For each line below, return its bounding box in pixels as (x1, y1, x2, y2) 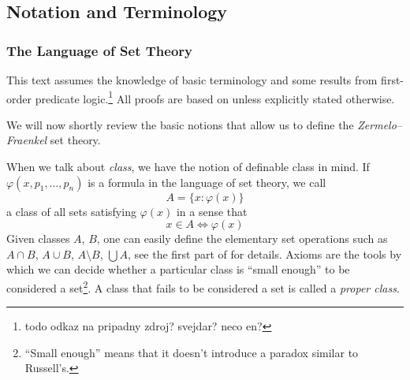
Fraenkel (6, 132, 47, 148)
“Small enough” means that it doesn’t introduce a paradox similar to (24, 344, 359, 360)
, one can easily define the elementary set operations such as (96, 230, 388, 247)
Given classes (6, 230, 70, 247)
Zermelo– (357, 116, 402, 132)
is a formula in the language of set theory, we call (88, 173, 326, 190)
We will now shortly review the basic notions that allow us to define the (6, 116, 354, 132)
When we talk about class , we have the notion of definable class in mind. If (6, 158, 370, 175)
